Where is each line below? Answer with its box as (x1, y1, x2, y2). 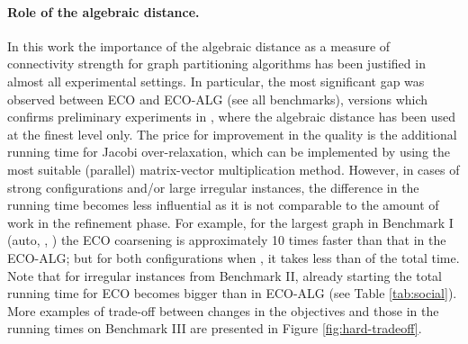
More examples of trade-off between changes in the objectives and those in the (7, 301, 439, 320)
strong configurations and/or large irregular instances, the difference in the (7, 177, 419, 196)
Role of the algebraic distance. (7, 2, 200, 21)
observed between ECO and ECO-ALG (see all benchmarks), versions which (7, 89, 428, 108)
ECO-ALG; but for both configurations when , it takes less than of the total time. (7, 248, 460, 267)
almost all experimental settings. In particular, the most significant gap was (7, 71, 425, 90)
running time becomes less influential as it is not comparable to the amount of (7, 195, 439, 214)
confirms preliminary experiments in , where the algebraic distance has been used (7, 107, 456, 126)
